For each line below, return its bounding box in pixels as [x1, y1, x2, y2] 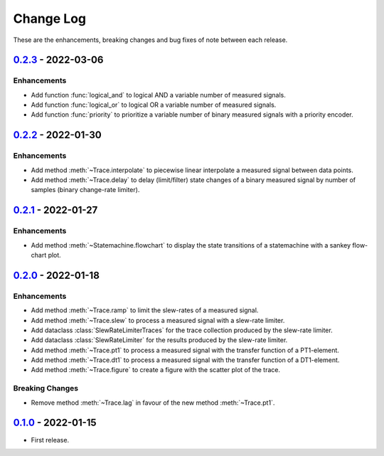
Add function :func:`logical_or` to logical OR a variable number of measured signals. [31, 100, 277, 110]
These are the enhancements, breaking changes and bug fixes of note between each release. [13, 36, 288, 44]
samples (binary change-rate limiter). [31, 186, 140, 194]
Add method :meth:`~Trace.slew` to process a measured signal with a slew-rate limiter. [31, 316, 285, 324]
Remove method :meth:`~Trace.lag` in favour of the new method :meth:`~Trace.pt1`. [31, 398, 275, 407]
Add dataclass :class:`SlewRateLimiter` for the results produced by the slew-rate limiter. [31, 336, 288, 344]
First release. [31, 435, 70, 444]
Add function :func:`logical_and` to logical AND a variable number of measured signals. [31, 90, 286, 99]
